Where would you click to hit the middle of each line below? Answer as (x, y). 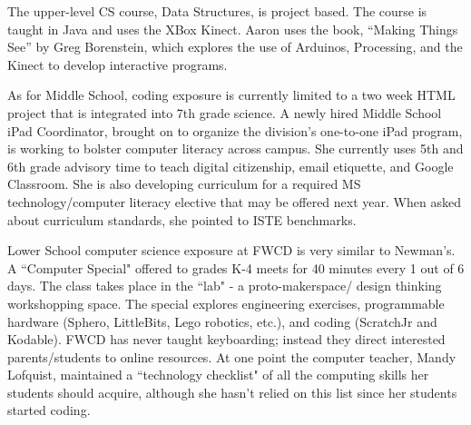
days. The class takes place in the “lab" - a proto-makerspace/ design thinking (225, 286)
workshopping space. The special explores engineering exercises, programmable (226, 303)
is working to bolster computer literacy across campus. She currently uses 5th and (235, 148)
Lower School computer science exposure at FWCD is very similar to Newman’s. (231, 250)
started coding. (49, 410)
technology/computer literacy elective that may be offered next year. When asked (234, 201)
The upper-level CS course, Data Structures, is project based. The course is (217, 11)
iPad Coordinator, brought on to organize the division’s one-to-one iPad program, (235, 130)
